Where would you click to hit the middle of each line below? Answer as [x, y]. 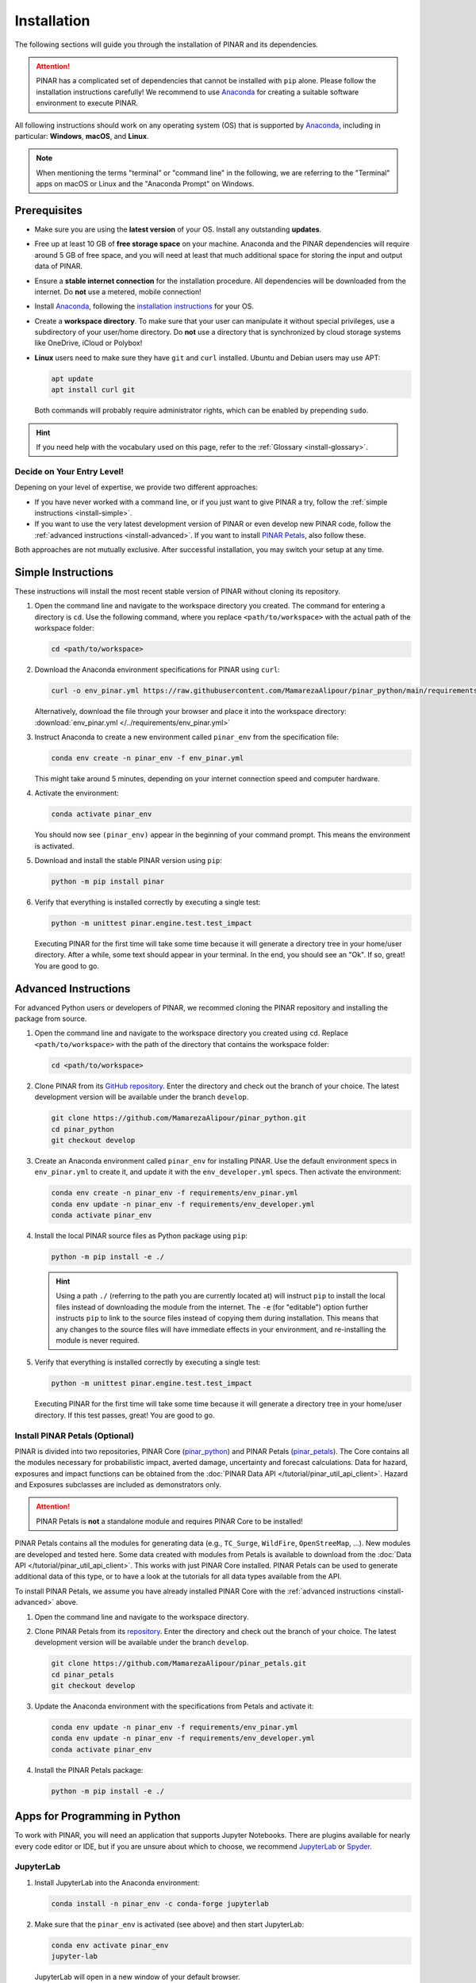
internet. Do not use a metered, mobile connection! [118, 292]
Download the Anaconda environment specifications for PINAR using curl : [157, 669]
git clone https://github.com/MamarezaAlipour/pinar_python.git [179, 1118]
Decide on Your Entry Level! [69, 471]
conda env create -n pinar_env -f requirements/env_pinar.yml [175, 1193]
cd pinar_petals [83, 1674]
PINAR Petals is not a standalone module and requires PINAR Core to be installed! [169, 1521]
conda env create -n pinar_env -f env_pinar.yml [148, 758]
